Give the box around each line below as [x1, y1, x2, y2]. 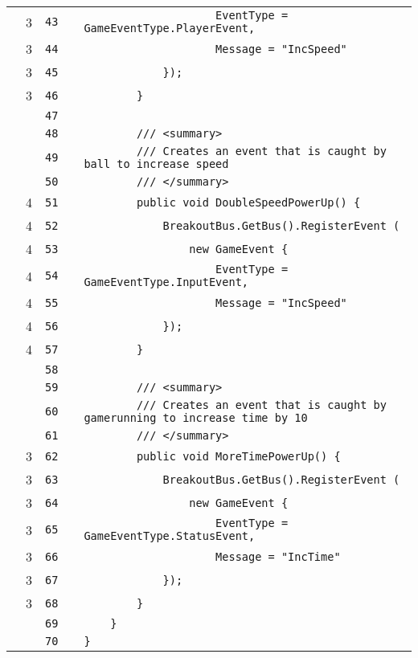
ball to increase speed [84, 157, 229, 170]
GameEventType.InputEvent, [84, 276, 248, 288]
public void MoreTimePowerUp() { [136, 449, 341, 463]
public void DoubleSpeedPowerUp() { [136, 195, 361, 209]
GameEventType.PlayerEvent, [84, 22, 256, 35]
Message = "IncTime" [215, 550, 341, 563]
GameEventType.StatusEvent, [84, 529, 256, 542]
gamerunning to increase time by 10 [84, 411, 308, 424]
